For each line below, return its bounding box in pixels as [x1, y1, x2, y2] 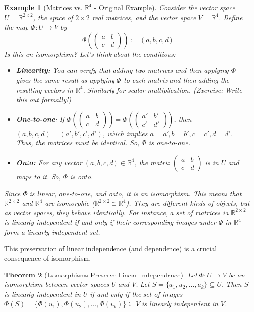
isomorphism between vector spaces [4, 279, 109, 289]
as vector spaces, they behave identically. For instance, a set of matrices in [4, 207, 229, 217]
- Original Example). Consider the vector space [94, 2, 235, 12]
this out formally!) [16, 94, 72, 104]
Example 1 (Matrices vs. [4, 2, 83, 12]
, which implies [102, 128, 148, 138]
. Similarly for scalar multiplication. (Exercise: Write [83, 84, 242, 95]
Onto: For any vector [16, 157, 82, 167]
